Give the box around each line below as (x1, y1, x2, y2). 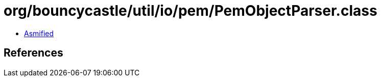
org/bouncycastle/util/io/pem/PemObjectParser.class (4, 2, 377, 19)
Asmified (24, 29, 54, 38)
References (4, 46, 63, 60)
